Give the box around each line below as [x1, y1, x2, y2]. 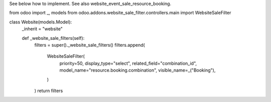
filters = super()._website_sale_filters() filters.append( [34, 42, 145, 48]
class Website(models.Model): [9, 19, 72, 25]
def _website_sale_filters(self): [22, 35, 85, 41]
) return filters [34, 88, 63, 94]
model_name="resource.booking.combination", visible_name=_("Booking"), [59, 67, 216, 73]
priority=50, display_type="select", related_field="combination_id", [59, 60, 197, 66]
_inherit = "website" [22, 26, 63, 32]
